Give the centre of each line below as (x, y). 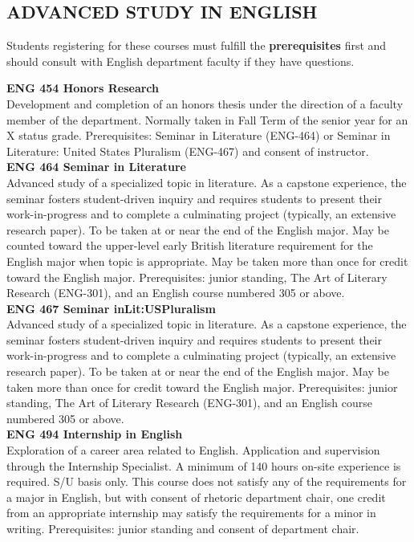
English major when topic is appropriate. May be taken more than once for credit (207, 261)
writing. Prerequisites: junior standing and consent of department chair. (183, 529)
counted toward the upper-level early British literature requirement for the (190, 245)
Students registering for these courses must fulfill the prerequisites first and (197, 45)
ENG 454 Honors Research (83, 88)
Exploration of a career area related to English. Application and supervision (193, 450)
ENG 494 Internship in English (95, 434)
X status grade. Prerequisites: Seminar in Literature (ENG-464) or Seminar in (199, 135)
